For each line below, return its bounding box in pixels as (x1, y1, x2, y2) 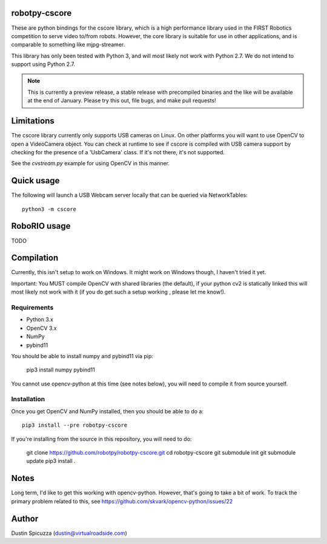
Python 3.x (26, 316, 54, 323)
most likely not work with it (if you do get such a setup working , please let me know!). (11, 288, 226, 296)
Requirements (11, 303, 54, 312)
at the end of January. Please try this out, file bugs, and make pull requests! (27, 97, 216, 104)
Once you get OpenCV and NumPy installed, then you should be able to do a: (11, 407, 204, 415)
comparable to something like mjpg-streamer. (11, 41, 125, 48)
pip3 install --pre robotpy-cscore (22, 422, 128, 429)
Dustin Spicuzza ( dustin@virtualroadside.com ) (11, 529, 127, 537)
